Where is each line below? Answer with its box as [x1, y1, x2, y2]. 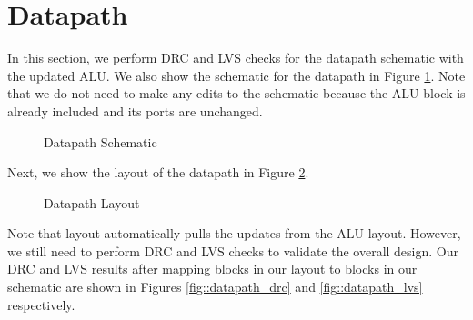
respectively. [7, 295, 75, 314]
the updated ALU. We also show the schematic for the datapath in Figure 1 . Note [7, 65, 466, 85]
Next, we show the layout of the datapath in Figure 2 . [7, 163, 309, 182]
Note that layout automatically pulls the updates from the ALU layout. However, [7, 224, 461, 243]
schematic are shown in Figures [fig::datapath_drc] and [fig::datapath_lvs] [7, 277, 423, 296]
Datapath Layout [44, 193, 140, 212]
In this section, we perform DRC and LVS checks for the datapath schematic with [7, 48, 464, 67]
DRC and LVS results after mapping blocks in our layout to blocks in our [7, 259, 418, 278]
